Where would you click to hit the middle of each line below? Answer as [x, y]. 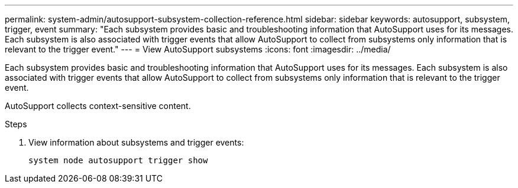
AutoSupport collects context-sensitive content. [98, 106]
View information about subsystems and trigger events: [136, 142]
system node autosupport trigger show [118, 160]
